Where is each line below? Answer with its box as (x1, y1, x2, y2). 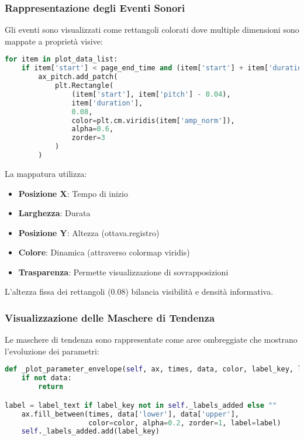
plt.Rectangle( (54, 81, 114, 90)
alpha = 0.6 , (71, 125, 114, 134)
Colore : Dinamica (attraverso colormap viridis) (18, 246, 190, 258)
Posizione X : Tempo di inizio (18, 187, 128, 199)
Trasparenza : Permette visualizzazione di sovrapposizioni (18, 265, 229, 278)
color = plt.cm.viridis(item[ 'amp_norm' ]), (71, 116, 235, 125)
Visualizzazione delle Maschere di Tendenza (5, 310, 215, 325)
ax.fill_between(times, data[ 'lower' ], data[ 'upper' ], (21, 410, 239, 418)
